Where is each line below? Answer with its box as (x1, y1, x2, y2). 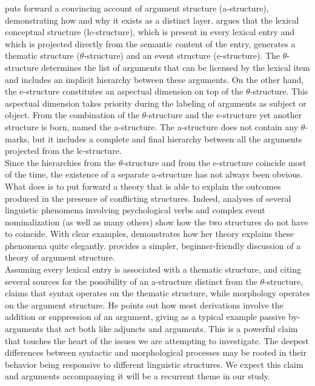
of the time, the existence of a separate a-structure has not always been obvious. (5, 168, 303, 181)
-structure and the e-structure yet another (146, 108, 302, 121)
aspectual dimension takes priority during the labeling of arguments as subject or (5, 96, 307, 109)
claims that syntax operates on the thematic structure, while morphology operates (5, 287, 310, 299)
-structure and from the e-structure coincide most (122, 156, 307, 168)
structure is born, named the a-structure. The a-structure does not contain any (5, 120, 299, 133)
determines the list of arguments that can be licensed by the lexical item (41, 61, 310, 73)
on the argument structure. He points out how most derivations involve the (5, 298, 283, 311)
